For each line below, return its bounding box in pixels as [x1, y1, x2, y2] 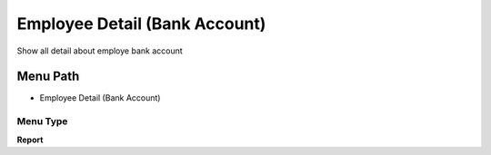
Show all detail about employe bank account [16, 45, 184, 56]
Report [16, 134, 44, 145]
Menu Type [16, 115, 68, 128]
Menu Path [16, 69, 80, 84]
